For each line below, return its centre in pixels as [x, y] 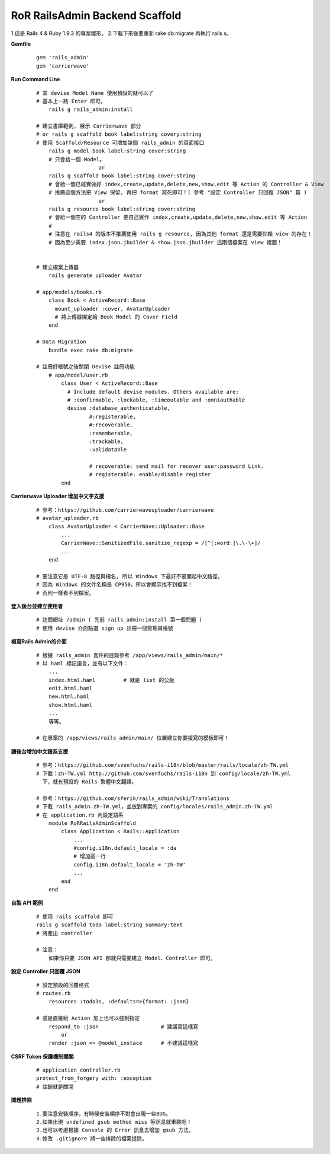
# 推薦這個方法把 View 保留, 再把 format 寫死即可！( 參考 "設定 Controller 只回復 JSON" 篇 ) [178, 192]
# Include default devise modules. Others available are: [153, 392]
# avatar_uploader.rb [67, 518]
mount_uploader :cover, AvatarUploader [113, 309]
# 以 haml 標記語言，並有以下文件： [82, 663]
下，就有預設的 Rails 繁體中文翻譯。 [90, 782]
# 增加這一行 [90, 856]
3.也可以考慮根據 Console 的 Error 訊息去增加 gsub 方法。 [115, 1130]
